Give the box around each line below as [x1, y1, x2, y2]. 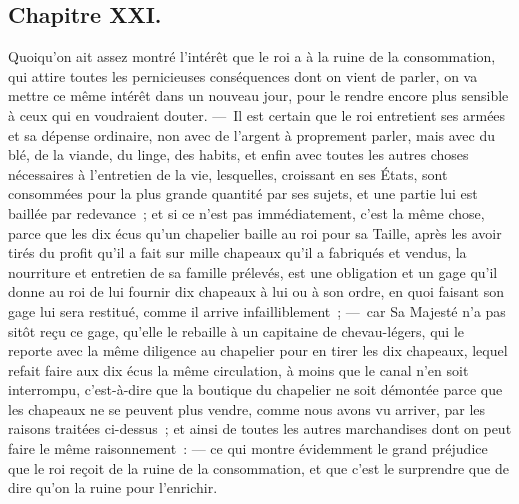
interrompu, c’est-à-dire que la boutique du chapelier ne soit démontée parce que [8, 379, 503, 400]
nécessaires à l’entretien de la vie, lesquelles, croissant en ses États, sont [8, 163, 448, 184]
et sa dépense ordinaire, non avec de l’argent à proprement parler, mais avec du [8, 124, 495, 145]
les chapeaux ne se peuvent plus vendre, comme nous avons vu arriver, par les [8, 398, 486, 419]
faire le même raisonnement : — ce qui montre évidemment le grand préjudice [8, 438, 488, 459]
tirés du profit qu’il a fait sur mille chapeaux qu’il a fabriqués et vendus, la [8, 242, 467, 263]
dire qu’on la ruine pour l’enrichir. [8, 477, 218, 498]
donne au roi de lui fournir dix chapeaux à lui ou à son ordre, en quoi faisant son [8, 281, 504, 302]
